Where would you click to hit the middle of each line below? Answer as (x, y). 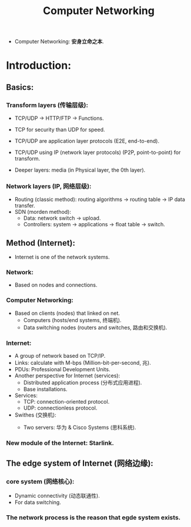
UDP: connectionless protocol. (60, 408)
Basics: (20, 87)
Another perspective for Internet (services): (67, 376)
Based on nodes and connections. (56, 285)
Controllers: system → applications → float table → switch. (94, 224)
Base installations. (45, 390)
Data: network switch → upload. (62, 218)
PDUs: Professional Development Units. (62, 370)
